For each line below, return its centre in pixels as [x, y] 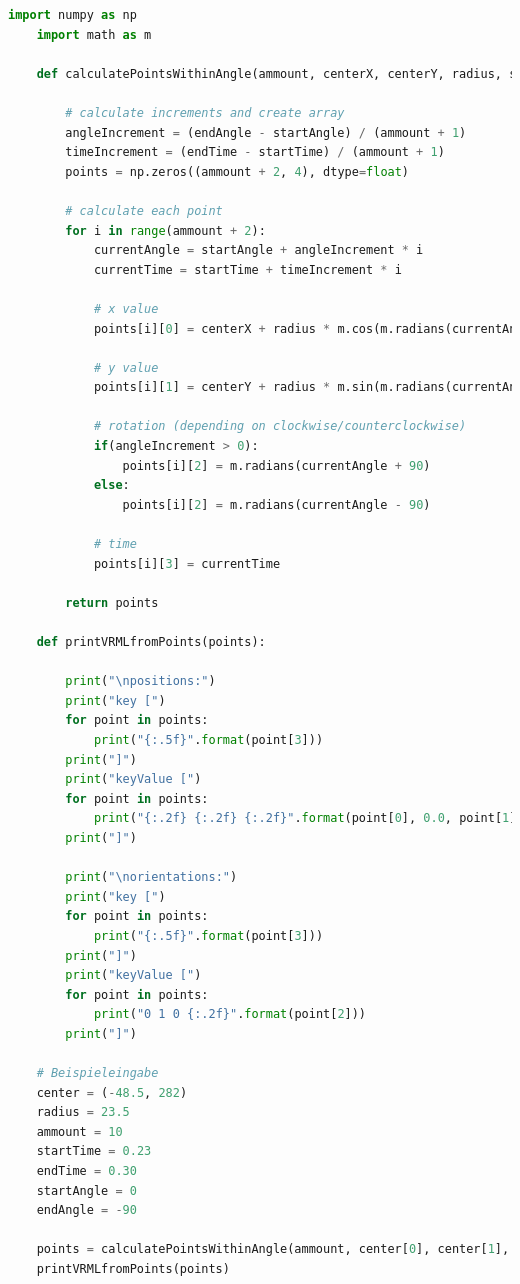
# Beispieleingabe [97, 1073]
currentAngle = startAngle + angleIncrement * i [258, 250]
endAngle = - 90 [86, 1210]
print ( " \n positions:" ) [140, 681]
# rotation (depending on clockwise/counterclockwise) [280, 426]
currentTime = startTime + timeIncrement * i [247, 269]
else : [111, 485]
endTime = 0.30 [86, 1171]
